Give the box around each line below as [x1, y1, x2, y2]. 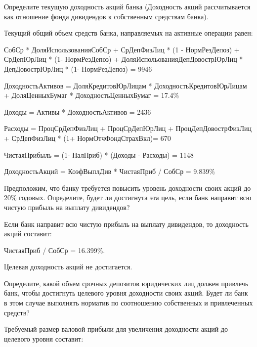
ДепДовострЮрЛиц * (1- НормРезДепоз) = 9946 [4, 63, 152, 74]
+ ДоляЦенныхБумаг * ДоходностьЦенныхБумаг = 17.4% [4, 90, 179, 100]
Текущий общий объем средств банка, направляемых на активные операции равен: [4, 28, 253, 38]
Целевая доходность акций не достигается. [4, 261, 132, 272]
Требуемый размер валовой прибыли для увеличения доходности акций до [4, 324, 228, 334]
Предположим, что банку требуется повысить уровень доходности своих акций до [4, 182, 251, 193]
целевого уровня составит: [4, 333, 84, 344]
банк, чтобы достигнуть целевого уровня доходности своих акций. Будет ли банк [4, 288, 248, 298]
